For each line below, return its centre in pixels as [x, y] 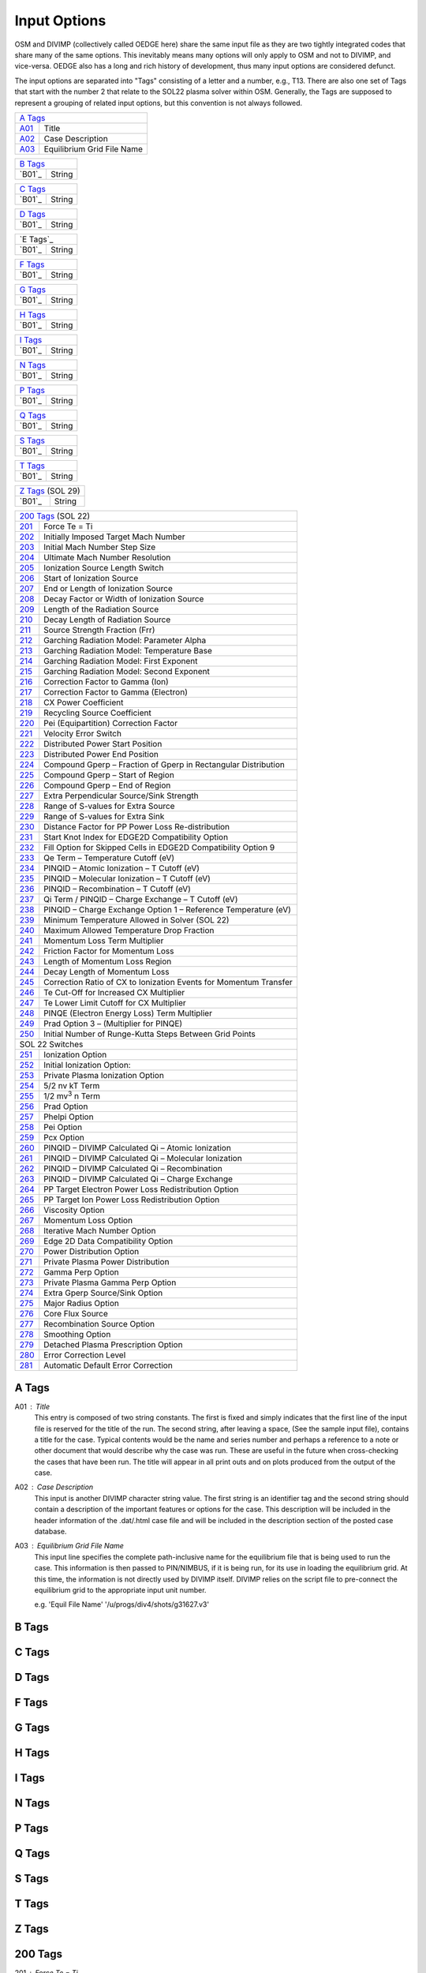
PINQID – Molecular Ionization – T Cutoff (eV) [127, 878]
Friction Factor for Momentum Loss [109, 951]
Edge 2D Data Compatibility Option [108, 1241]
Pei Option [63, 1127]
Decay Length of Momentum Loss [106, 972]
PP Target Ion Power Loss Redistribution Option [132, 1200]
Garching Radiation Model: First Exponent [121, 661]
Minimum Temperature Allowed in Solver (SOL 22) [136, 919]
